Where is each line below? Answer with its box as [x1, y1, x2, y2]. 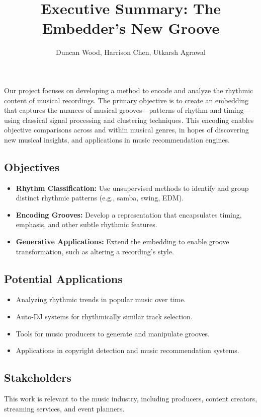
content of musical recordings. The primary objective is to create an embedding [4, 95, 249, 105]
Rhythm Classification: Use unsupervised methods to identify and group [16, 182, 249, 193]
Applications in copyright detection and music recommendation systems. [16, 345, 239, 356]
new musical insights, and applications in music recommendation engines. [4, 134, 230, 145]
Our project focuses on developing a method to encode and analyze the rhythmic [4, 85, 253, 95]
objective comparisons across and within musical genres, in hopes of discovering [4, 124, 249, 135]
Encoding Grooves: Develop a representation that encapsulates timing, [16, 209, 242, 220]
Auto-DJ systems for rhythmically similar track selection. [16, 311, 193, 322]
